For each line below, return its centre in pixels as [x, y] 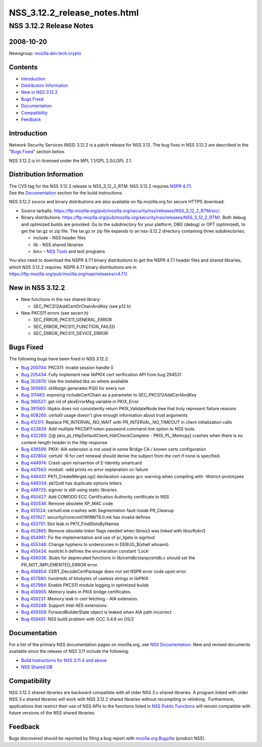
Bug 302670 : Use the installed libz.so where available [75, 382]
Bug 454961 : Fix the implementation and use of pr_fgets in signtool [88, 538]
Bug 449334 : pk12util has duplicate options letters [72, 483]
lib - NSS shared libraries [58, 245]
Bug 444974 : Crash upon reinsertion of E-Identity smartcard [82, 463]
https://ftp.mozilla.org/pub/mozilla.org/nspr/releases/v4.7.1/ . [69, 274]
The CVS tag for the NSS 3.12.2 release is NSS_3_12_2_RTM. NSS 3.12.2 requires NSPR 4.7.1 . [101, 186]
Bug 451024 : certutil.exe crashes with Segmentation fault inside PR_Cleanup [98, 510]
